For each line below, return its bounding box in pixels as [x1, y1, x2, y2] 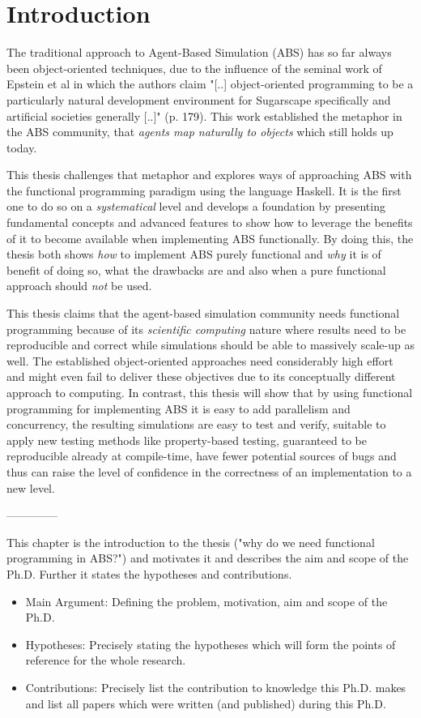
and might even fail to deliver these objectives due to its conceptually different [6, 368, 396, 385]
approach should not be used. [6, 277, 152, 294]
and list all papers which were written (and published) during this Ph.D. [25, 694, 386, 712]
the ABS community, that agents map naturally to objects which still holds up [6, 123, 393, 140]
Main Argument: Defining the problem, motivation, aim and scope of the [25, 592, 388, 609]
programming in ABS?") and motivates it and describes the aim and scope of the [6, 549, 409, 566]
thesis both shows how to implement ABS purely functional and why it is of [6, 246, 381, 263]
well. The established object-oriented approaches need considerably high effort [6, 352, 393, 369]
